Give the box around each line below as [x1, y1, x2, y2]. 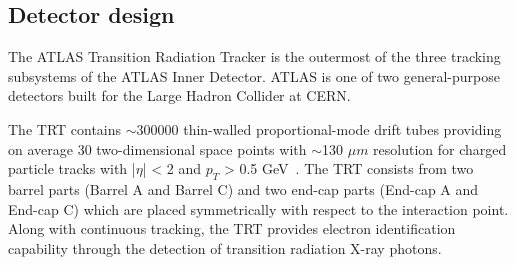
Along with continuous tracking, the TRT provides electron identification [8, 218, 456, 239]
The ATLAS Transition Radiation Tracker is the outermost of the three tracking [8, 46, 501, 67]
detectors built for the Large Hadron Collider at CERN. [8, 85, 351, 106]
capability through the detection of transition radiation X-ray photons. [8, 237, 442, 258]
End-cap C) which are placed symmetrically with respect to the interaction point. [8, 198, 509, 219]
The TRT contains [8, 118, 122, 139]
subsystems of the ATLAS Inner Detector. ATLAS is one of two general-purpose [8, 65, 500, 86]
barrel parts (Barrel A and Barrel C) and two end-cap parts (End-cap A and [8, 178, 479, 199]
